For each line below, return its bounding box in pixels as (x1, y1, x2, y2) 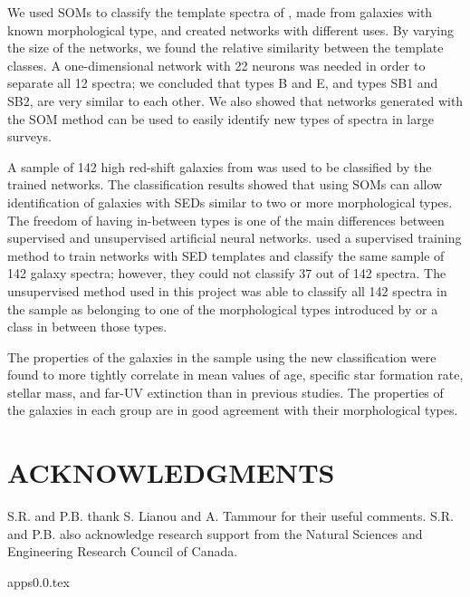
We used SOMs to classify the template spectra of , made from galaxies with (7, 3, 433, 21)
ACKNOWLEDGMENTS (7, 454, 335, 491)
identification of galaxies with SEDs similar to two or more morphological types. (7, 192, 453, 211)
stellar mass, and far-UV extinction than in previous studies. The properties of (7, 382, 444, 401)
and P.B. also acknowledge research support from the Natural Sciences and (7, 524, 423, 543)
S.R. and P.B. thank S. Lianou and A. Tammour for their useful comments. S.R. (7, 506, 454, 525)
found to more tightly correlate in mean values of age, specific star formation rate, (7, 365, 464, 384)
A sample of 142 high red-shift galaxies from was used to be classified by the (7, 157, 432, 176)
